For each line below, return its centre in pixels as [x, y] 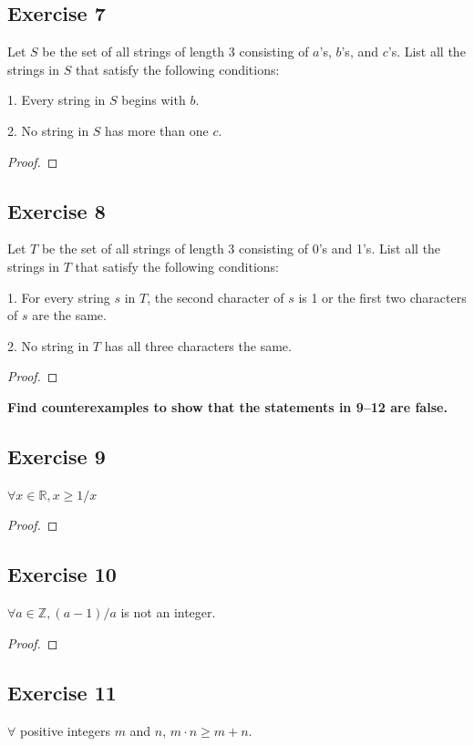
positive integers [65, 730]
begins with [154, 100]
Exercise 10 [62, 574]
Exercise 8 [57, 210]
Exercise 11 [62, 692]
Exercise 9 [57, 456]
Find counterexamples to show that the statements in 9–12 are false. [227, 406]
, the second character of [216, 297]
